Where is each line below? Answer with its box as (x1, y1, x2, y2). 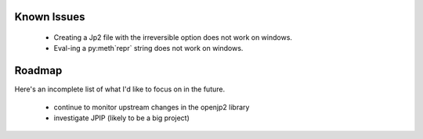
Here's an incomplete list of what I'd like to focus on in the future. (14, 84, 226, 94)
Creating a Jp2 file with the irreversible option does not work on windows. (53, 33, 293, 42)
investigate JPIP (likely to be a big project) (53, 113, 190, 123)
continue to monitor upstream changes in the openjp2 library (53, 102, 250, 112)
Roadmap (14, 64, 63, 77)
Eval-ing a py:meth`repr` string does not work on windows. (53, 44, 244, 53)
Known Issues (14, 10, 85, 23)
